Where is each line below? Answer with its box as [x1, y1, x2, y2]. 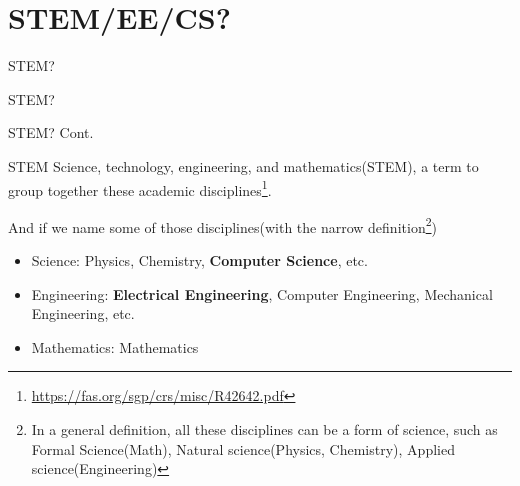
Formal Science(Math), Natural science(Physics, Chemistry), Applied [31, 438, 455, 459]
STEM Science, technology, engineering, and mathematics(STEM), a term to [8, 155, 479, 176]
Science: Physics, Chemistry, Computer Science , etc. [31, 250, 368, 270]
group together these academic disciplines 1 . [8, 176, 272, 200]
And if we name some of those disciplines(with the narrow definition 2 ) [8, 213, 437, 237]
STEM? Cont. [8, 122, 94, 143]
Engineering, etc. [31, 303, 135, 324]
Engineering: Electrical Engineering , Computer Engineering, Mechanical [31, 283, 493, 304]
